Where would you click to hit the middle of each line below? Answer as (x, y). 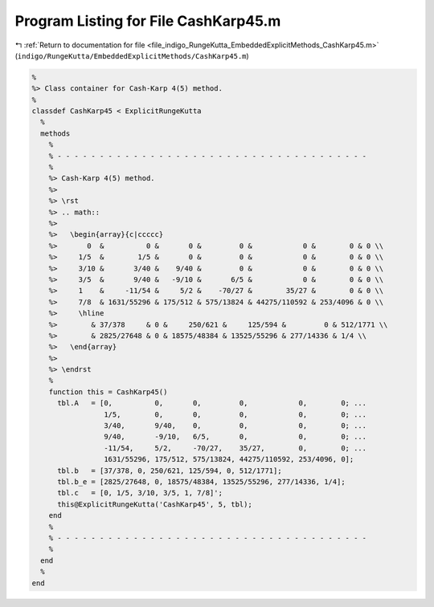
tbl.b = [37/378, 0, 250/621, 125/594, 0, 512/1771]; (170, 471)
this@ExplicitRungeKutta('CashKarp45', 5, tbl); (155, 504)
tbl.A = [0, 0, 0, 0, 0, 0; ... (212, 403)
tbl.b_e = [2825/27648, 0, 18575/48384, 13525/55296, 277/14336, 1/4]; (201, 481)
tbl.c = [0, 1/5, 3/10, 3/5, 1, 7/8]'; (140, 493)
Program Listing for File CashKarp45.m (148, 21)
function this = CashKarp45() (108, 392)
